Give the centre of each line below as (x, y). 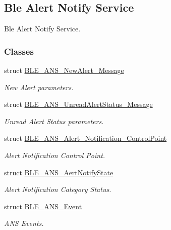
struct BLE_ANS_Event (43, 206)
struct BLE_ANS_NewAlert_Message (64, 70)
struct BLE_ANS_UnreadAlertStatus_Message (78, 104)
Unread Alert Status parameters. (54, 121)
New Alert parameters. (39, 87)
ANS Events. (24, 223)
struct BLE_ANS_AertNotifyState (59, 172)
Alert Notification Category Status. (58, 189)
